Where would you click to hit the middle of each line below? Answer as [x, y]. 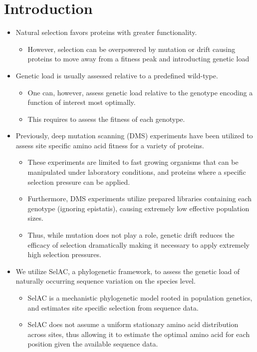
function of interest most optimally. [82, 102]
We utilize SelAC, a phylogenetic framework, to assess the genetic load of [128, 271]
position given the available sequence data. [93, 344]
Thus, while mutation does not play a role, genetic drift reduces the [131, 235]
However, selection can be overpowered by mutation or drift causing [131, 49]
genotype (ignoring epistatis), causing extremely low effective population [138, 208]
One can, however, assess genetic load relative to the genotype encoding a [140, 92]
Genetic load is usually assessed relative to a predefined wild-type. [117, 75]
